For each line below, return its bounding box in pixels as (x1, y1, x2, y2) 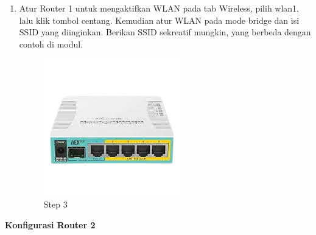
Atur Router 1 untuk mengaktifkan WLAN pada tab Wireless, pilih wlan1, (19, 2, 300, 14)
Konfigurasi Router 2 (5, 218, 96, 231)
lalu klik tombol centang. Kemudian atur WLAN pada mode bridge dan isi (19, 13, 300, 26)
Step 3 (43, 197, 68, 210)
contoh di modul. (19, 37, 83, 50)
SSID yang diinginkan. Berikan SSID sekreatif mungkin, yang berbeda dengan (19, 26, 311, 38)
